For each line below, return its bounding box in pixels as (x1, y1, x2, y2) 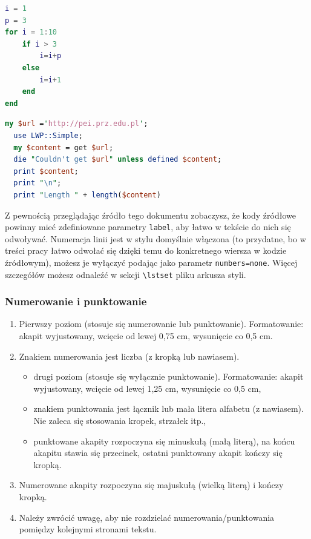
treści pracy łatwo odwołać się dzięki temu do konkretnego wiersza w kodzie (5, 244, 287, 257)
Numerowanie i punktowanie (5, 294, 147, 309)
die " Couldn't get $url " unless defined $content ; (13, 155, 222, 164)
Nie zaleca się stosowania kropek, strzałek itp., (33, 414, 206, 427)
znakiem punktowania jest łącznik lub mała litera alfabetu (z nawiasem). (33, 402, 304, 415)
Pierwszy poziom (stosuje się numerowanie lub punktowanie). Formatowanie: (19, 317, 304, 330)
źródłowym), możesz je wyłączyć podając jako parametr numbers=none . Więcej (5, 256, 298, 268)
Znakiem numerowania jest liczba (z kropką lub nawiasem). (19, 349, 240, 362)
